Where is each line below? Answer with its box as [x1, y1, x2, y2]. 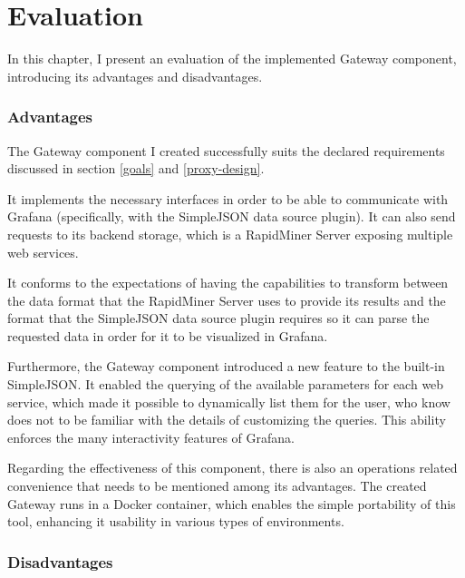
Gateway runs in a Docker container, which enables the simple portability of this [7, 494, 456, 513]
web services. [7, 242, 79, 261]
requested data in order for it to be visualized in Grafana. [7, 326, 328, 345]
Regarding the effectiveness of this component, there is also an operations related [7, 458, 458, 477]
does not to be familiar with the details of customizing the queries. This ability [7, 410, 446, 429]
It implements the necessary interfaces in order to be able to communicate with [7, 189, 449, 208]
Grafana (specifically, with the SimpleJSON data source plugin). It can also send [7, 207, 456, 226]
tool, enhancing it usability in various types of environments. [7, 512, 344, 531]
